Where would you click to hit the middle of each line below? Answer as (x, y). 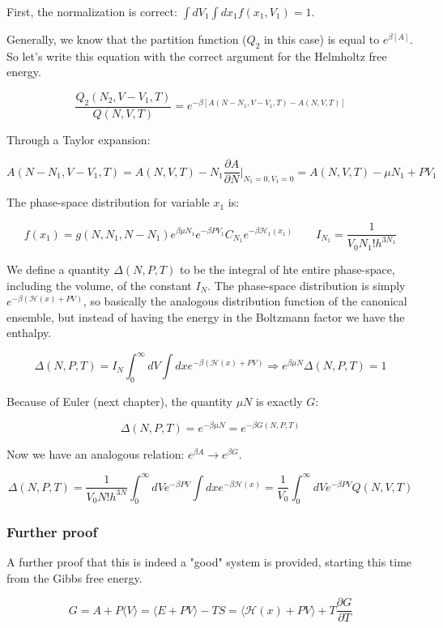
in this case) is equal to (322, 39)
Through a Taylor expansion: (79, 139)
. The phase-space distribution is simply (307, 285)
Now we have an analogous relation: (96, 453)
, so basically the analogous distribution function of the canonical (245, 301)
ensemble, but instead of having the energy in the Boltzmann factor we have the (206, 316)
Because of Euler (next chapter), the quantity (119, 402)
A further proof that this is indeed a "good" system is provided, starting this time (209, 561)
